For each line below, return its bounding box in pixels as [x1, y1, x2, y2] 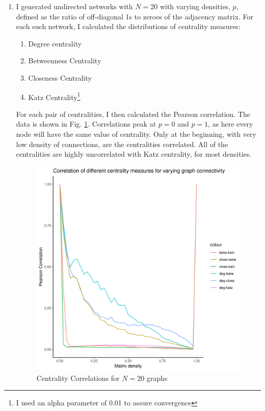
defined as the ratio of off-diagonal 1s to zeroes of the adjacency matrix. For [16, 11, 254, 21]
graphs [146, 372, 168, 383]
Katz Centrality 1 [28, 90, 81, 102]
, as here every [208, 118, 253, 129]
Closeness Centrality [28, 72, 92, 83]
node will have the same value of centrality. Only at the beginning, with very [16, 129, 256, 139]
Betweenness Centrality [28, 55, 101, 66]
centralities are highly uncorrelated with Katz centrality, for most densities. [16, 149, 252, 159]
